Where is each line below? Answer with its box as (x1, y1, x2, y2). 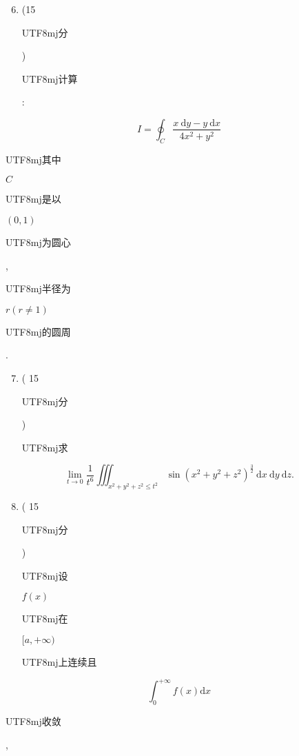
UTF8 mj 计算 (21, 71, 78, 85)
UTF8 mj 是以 (6, 192, 61, 206)
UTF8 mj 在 (21, 611, 68, 626)
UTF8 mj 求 (21, 440, 68, 454)
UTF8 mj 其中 (6, 152, 61, 166)
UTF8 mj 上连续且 (21, 655, 97, 669)
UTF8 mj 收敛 (6, 713, 61, 728)
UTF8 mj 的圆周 (6, 324, 71, 338)
